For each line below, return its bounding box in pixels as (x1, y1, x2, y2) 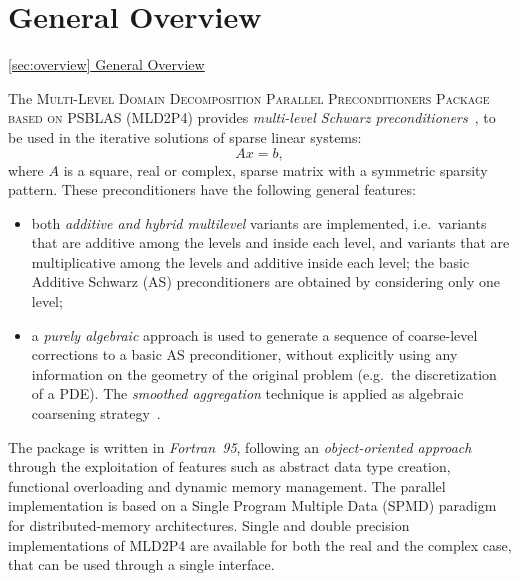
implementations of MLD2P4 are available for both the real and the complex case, (8, 534, 512, 555)
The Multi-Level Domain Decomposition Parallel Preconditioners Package (8, 87, 490, 108)
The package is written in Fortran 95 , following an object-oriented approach (8, 436, 472, 457)
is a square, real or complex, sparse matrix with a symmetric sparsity (63, 159, 488, 180)
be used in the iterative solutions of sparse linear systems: (8, 126, 362, 147)
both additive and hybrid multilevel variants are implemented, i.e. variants (31, 212, 487, 233)
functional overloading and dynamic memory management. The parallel (8, 475, 446, 496)
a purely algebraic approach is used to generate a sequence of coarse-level (31, 324, 478, 345)
